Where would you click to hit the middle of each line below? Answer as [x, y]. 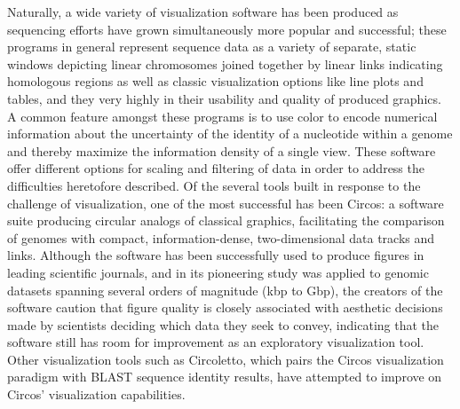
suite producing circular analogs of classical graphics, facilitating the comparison [226, 220]
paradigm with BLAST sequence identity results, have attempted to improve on [225, 377]
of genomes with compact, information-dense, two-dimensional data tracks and [221, 237]
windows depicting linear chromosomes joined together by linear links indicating [225, 63]
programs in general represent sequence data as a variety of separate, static [212, 47]
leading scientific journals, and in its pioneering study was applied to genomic [218, 272]
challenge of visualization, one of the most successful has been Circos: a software [226, 203]
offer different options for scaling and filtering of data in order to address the [216, 168]
